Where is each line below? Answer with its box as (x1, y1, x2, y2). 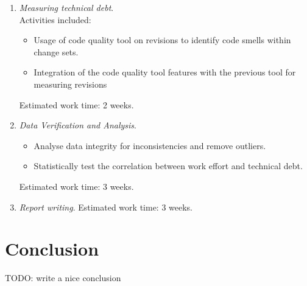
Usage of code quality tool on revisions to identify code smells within (34, 33, 291, 46)
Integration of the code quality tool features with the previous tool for (34, 66, 296, 78)
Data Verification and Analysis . (19, 119, 136, 131)
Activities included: (19, 13, 91, 26)
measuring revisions (34, 77, 107, 90)
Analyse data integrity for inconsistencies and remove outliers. (34, 139, 266, 152)
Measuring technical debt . (19, 1, 114, 13)
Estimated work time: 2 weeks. (19, 98, 134, 111)
